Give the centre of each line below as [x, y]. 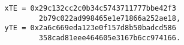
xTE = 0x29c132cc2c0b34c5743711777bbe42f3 [90, 8]
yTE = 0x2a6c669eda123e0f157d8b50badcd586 [90, 28]
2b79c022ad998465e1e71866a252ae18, [110, 18]
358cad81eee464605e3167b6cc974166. [110, 38]
